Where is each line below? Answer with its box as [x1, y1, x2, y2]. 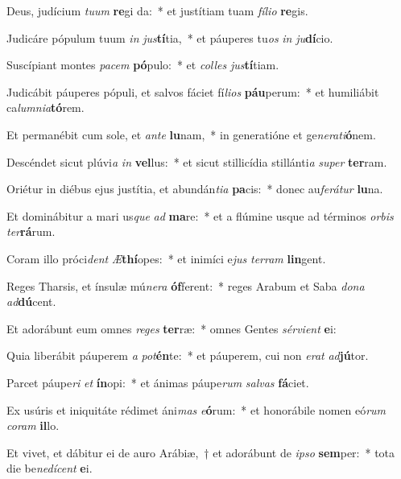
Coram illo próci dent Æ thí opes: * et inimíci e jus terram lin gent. [6, 250, 326, 266]
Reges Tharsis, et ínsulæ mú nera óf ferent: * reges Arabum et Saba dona [6, 277, 365, 294]
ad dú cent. [6, 293, 56, 310]
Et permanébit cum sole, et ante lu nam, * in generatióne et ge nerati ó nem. [6, 126, 376, 142]
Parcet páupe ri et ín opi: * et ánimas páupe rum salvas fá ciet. [6, 374, 309, 390]
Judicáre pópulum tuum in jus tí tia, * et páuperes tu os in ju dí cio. [6, 29, 333, 46]
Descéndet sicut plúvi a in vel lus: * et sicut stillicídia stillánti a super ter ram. [6, 153, 387, 170]
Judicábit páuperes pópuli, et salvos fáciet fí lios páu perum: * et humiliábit [6, 83, 379, 100]
